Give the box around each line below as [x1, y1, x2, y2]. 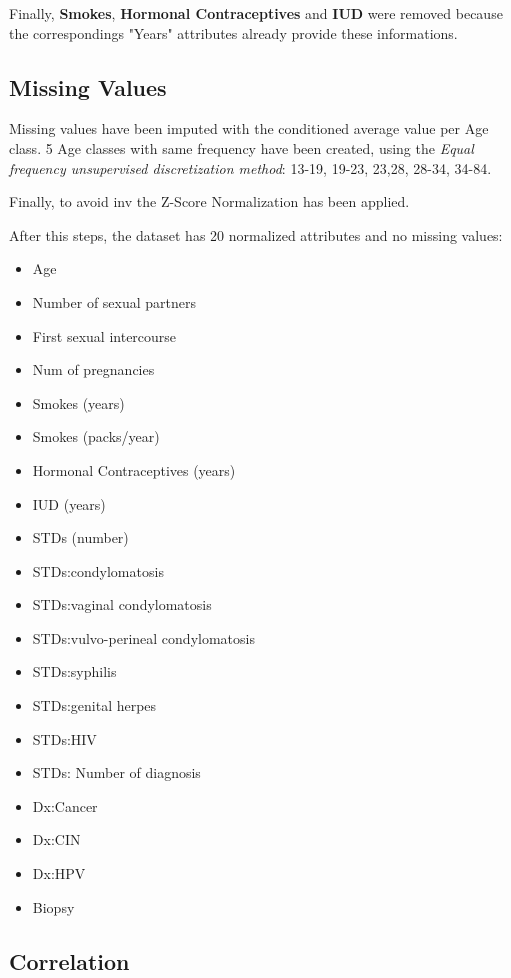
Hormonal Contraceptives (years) [32, 459, 236, 480]
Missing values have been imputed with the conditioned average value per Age [9, 118, 489, 139]
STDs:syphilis [32, 661, 117, 682]
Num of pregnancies [32, 359, 155, 380]
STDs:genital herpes [32, 695, 157, 716]
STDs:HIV [32, 728, 97, 749]
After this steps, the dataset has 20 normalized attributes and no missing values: [9, 224, 503, 245]
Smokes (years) [32, 392, 125, 413]
